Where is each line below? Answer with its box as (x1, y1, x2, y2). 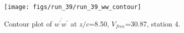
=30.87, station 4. (125, 18, 180, 28)
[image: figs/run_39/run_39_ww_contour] (4, 3, 142, 10)
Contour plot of (4, 18, 52, 28)
